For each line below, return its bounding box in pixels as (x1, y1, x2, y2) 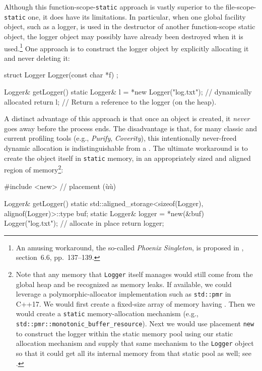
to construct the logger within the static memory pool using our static (16, 328, 233, 338)
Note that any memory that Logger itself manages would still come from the (16, 268, 253, 279)
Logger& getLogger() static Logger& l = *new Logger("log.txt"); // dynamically (4, 86, 252, 97)
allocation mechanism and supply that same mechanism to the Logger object (16, 338, 254, 348)
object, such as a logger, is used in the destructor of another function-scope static (4, 21, 255, 32)
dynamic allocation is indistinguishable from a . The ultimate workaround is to (4, 142, 248, 153)
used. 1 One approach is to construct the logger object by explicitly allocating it (4, 41, 249, 53)
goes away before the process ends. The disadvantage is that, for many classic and (4, 123, 257, 133)
